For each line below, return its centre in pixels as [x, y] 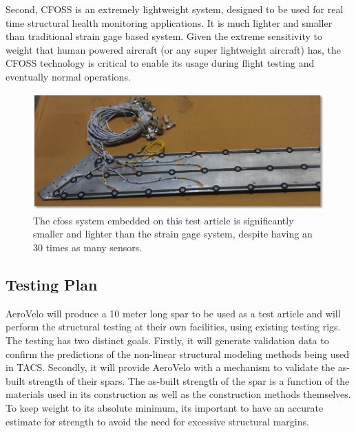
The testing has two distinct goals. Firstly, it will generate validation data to [167, 340]
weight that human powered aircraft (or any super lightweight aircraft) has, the [173, 49]
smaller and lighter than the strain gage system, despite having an [173, 234]
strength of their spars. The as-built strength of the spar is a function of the [189, 380]
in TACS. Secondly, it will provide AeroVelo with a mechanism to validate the [170, 367]
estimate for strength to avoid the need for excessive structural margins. [157, 421]
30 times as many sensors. [88, 247]
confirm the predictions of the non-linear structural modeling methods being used [178, 353]
